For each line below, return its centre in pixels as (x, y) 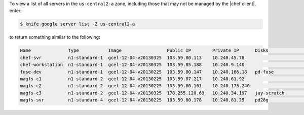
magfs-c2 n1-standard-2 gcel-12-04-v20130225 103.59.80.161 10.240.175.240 (135, 86)
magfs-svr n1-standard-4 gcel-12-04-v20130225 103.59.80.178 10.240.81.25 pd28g (144, 100)
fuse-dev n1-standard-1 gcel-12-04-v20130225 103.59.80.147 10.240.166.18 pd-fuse (147, 72)
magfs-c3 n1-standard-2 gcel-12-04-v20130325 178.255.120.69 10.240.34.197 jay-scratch (152, 93)
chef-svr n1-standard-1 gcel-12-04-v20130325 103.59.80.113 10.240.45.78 (132, 57)
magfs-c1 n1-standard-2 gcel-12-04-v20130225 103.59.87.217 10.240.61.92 (132, 79)
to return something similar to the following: (55, 37)
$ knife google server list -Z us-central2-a (78, 24)
